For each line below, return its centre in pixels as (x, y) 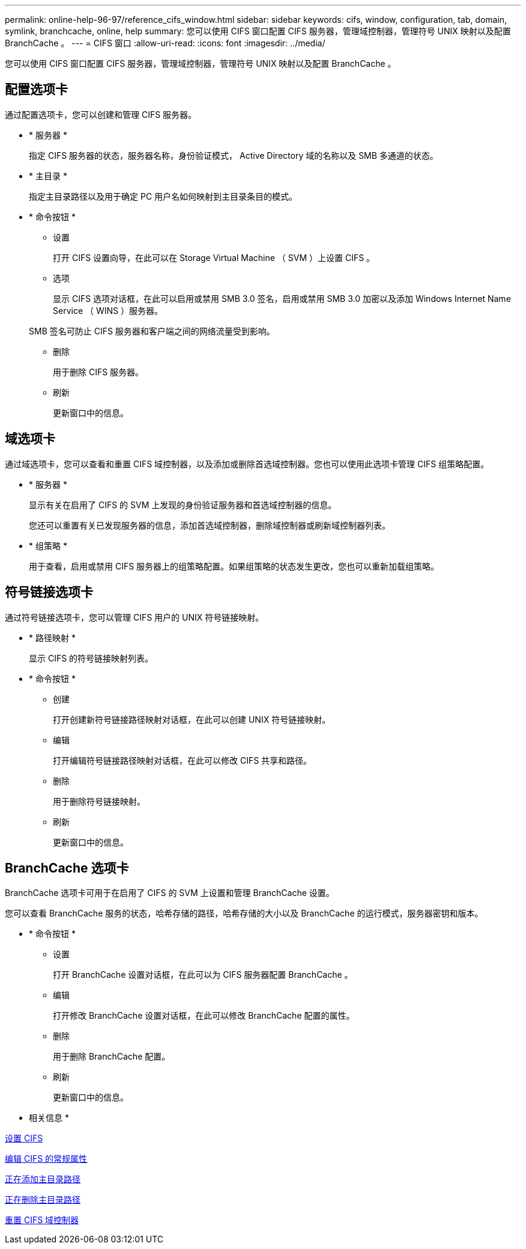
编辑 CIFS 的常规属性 (46, 1159)
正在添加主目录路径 (43, 1179)
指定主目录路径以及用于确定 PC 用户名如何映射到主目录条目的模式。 (163, 196)
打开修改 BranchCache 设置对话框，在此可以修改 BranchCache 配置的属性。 (204, 1016)
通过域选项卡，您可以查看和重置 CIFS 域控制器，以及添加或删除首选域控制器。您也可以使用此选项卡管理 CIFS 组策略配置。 (247, 464)
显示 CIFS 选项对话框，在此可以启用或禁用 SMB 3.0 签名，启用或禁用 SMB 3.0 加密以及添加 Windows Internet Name (282, 298)
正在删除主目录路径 (43, 1200)
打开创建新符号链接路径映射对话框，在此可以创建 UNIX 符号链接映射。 (192, 719)
